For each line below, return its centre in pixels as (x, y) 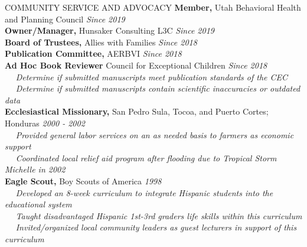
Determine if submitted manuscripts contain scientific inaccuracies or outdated (158, 88)
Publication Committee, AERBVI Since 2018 (93, 53)
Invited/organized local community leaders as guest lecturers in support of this (156, 227)
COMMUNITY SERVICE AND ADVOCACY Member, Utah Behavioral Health (153, 7)
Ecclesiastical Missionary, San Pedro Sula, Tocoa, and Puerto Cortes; (137, 111)
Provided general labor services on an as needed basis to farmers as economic (155, 134)
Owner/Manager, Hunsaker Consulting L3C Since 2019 (110, 30)
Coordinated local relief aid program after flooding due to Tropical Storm (146, 157)
